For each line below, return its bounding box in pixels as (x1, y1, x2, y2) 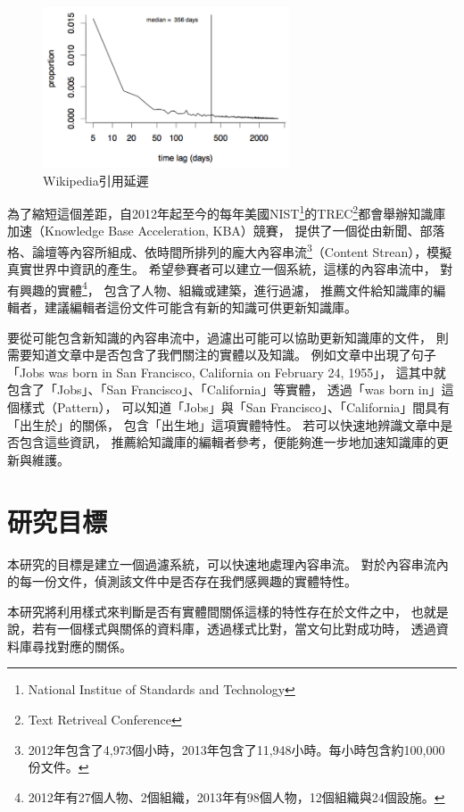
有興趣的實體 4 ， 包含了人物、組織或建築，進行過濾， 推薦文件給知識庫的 (7, 278, 434, 299)
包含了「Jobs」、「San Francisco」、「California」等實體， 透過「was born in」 (7, 380, 442, 399)
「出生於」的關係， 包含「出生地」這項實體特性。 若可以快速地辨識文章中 (7, 415, 441, 434)
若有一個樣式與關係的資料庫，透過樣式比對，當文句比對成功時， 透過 (31, 619, 436, 638)
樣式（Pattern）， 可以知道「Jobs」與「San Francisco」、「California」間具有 (19, 398, 451, 416)
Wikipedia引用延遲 (43, 170, 149, 189)
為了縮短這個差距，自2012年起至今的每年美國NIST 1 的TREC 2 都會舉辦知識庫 (7, 202, 446, 222)
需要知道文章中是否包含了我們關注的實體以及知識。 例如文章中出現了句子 (7, 345, 436, 364)
